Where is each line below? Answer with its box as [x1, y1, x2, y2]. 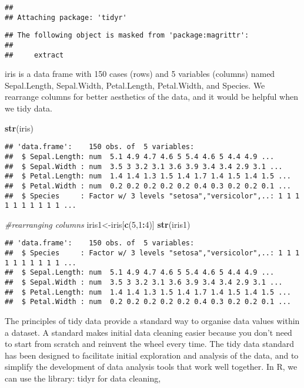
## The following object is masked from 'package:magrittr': [5, 31, 249, 40]
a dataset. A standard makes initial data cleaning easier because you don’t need [5, 326, 292, 338]
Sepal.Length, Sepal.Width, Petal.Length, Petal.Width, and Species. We [5, 79, 265, 91]
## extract [5, 50, 64, 59]
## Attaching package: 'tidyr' [5, 13, 127, 22]
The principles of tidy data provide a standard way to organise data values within [5, 315, 300, 327]
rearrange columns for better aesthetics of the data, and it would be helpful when [5, 90, 298, 103]
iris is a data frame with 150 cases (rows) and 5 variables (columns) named [5, 68, 275, 80]
